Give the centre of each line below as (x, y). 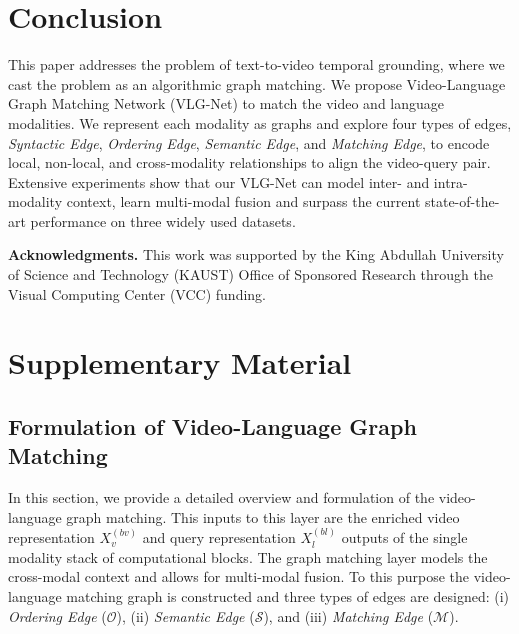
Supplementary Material (180, 362)
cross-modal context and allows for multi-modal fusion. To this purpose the (239, 576)
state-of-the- (462, 201)
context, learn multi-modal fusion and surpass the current (243, 201)
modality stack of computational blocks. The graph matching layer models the (248, 556)
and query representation (219, 537)
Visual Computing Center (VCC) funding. (137, 293)
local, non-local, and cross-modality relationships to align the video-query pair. (249, 162)
